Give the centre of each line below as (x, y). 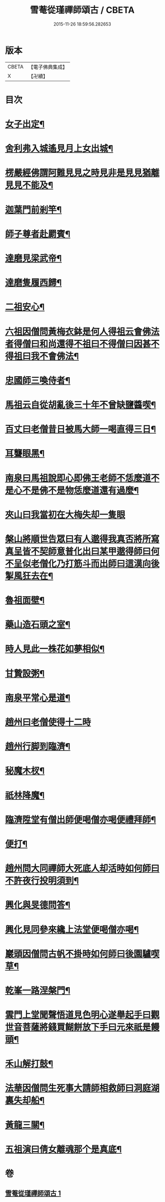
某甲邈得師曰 (125, 551)
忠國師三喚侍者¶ (38, 380)
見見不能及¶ (29, 185)
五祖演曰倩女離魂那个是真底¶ (63, 1149)
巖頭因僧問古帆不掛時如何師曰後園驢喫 (82, 954)
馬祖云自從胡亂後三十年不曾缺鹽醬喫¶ (81, 405)
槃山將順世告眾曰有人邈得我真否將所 (78, 539)
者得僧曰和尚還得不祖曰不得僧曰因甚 (78, 344)
